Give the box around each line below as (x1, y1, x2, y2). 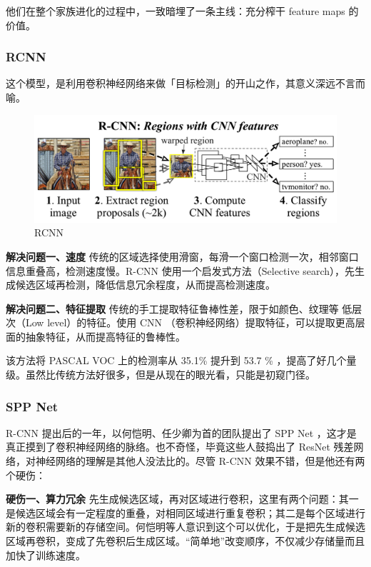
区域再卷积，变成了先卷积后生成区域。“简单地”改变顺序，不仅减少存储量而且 (6, 533, 365, 548)
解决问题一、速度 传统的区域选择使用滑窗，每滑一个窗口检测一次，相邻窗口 (6, 249, 359, 264)
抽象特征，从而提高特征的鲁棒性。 (25, 328, 185, 343)
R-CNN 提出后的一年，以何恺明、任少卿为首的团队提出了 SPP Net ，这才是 (6, 425, 357, 440)
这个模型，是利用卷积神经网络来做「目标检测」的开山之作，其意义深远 (6, 76, 335, 91)
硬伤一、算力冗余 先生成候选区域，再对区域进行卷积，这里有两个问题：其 (6, 491, 349, 506)
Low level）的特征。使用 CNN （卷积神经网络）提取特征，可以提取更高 (25, 315, 355, 330)
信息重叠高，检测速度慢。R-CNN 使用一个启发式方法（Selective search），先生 (6, 263, 365, 278)
